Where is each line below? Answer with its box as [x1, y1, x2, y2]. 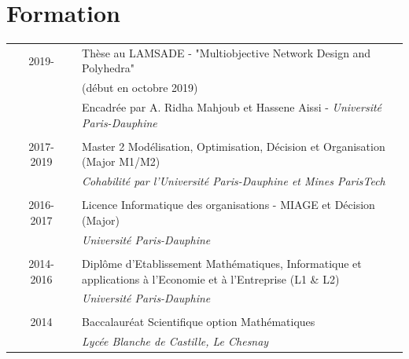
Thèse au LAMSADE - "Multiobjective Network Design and [82, 44, 371, 60]
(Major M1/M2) [82, 153, 160, 170]
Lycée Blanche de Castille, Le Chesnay [82, 333, 269, 350]
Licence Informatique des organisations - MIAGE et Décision [82, 196, 375, 213]
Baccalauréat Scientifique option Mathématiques [82, 313, 315, 330]
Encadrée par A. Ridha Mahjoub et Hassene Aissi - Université [82, 99, 382, 115]
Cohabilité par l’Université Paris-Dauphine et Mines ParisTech [82, 173, 385, 189]
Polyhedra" [82, 60, 134, 76]
